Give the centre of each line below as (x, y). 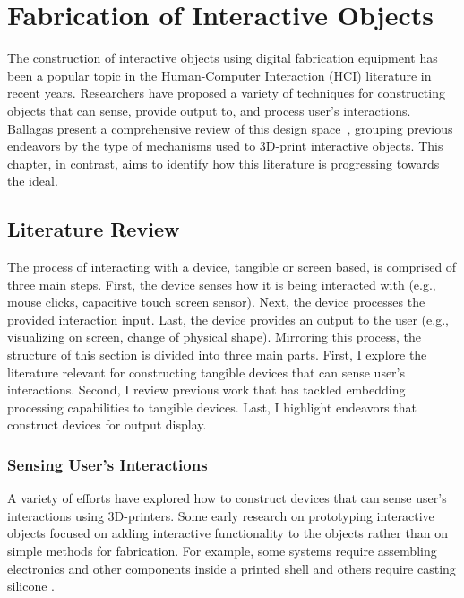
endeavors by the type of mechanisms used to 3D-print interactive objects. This (225, 146)
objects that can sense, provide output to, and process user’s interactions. (209, 110)
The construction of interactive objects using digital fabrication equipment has (223, 58)
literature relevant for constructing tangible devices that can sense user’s (206, 372)
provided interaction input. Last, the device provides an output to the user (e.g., (228, 319)
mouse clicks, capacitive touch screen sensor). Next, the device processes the (216, 302)
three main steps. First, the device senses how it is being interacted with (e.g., (222, 284)
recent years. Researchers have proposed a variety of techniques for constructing (226, 93)
